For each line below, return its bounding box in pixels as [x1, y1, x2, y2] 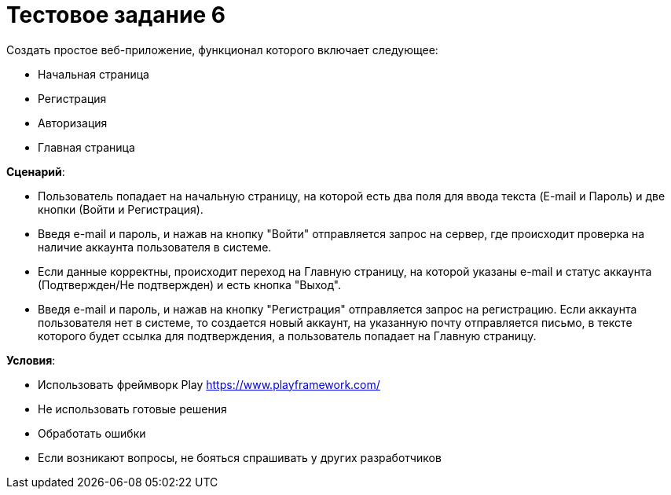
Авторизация [38, 115, 108, 130]
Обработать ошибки [38, 426, 146, 440]
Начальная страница [38, 67, 149, 81]
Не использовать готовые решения [38, 401, 227, 416]
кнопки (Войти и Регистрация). [38, 202, 203, 216]
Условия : [6, 353, 56, 367]
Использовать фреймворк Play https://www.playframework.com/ [38, 377, 380, 391]
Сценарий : [6, 164, 65, 178]
